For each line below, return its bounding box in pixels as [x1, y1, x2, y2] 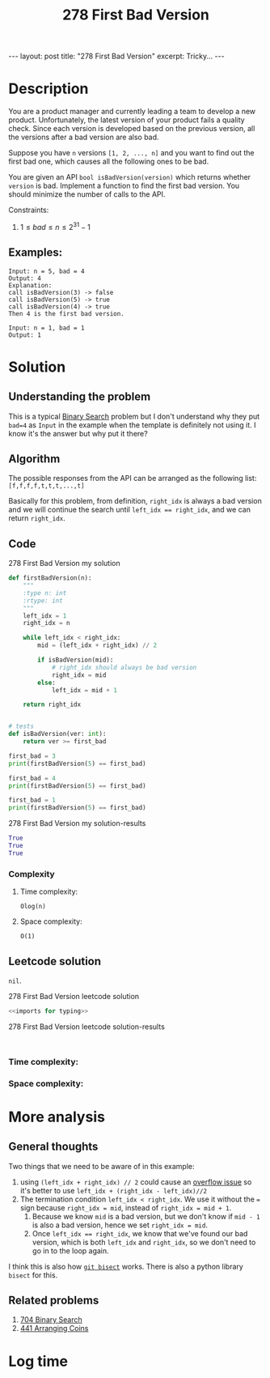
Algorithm [8, 452, 61, 466]
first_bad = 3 [8, 751, 57, 760]
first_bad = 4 [8, 774, 57, 782]
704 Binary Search [19, 1315, 82, 1325]
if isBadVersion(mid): [37, 656, 114, 665]
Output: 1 [8, 330, 42, 339]
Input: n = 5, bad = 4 [8, 267, 85, 275]
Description [8, 79, 89, 98]
